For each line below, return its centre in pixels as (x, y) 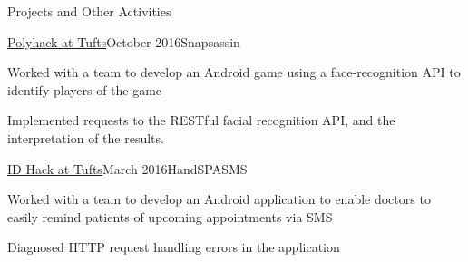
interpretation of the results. (86, 137)
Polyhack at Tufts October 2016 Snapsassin (124, 41)
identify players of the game (85, 89)
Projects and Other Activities (89, 11)
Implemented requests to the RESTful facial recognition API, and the (201, 120)
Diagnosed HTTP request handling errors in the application (174, 247)
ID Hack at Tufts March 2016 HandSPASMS (127, 168)
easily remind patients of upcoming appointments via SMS (170, 216)
